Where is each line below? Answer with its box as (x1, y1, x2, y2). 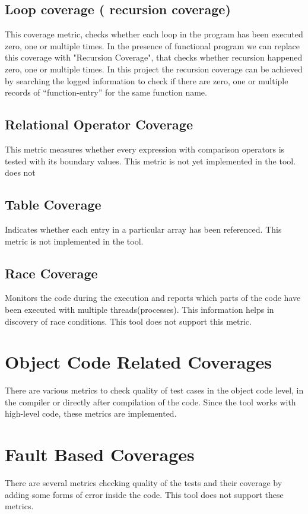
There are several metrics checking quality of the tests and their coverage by (5, 477, 282, 489)
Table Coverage (5, 195, 101, 214)
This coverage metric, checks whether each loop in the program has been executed (5, 28, 303, 40)
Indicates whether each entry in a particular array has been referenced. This (5, 223, 282, 235)
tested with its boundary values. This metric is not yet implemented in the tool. (5, 154, 296, 167)
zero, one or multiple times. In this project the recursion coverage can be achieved (5, 62, 303, 75)
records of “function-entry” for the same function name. (5, 86, 207, 99)
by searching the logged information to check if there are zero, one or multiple (5, 74, 288, 87)
